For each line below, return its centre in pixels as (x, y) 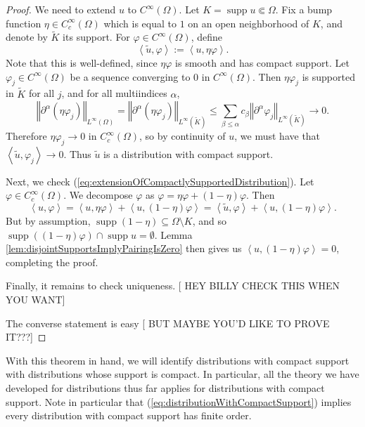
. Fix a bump (304, 9)
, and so (210, 221)
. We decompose (98, 195)
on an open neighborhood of (249, 23)
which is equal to (140, 23)
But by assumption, (48, 221)
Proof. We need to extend (61, 9)
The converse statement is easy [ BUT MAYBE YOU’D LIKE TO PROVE (168, 323)
